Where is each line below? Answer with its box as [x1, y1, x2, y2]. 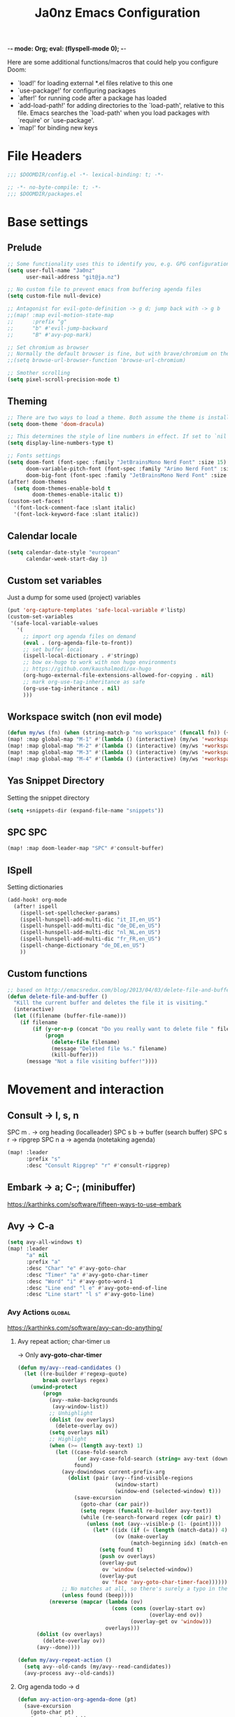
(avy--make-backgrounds [48, 1396, 118, 1403]
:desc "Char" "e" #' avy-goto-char [25, 1265, 127, 1272]
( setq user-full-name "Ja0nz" [7, 267, 96, 274]
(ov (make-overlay [114, 1534, 169, 1541]
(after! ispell [13, 903, 58, 910]
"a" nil [25, 1252, 49, 1259]
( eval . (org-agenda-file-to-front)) [22, 639, 133, 646]
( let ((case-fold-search [55, 1448, 128, 1456]
